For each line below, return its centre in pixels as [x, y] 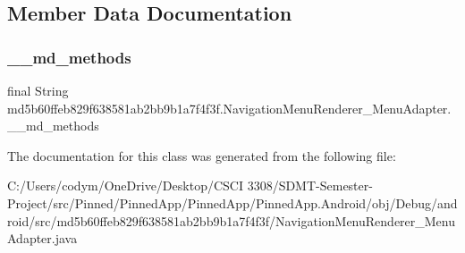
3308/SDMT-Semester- [310, 186]
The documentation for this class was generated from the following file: [202, 155]
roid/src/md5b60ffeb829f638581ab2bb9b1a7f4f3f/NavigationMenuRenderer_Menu [232, 220]
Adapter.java [42, 238]
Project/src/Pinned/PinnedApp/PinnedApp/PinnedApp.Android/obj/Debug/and [232, 202]
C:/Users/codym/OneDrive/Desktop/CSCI [125, 186]
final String [38, 90]
